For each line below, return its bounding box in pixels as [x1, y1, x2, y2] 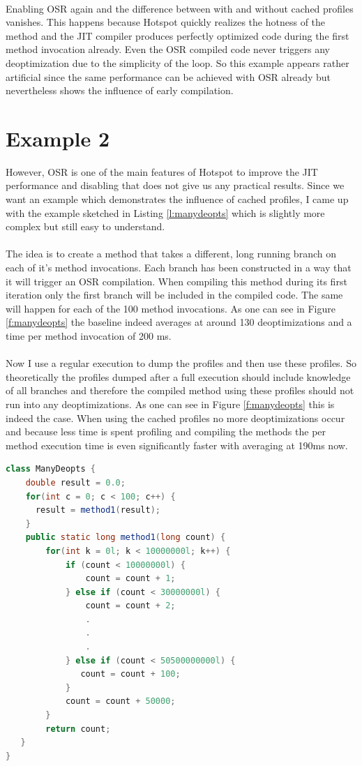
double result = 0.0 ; [25, 477, 126, 488]
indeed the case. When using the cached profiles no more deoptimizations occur [6, 410, 345, 425]
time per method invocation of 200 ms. [6, 329, 172, 343]
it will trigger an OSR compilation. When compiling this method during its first [6, 273, 347, 288]
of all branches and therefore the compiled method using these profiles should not [6, 383, 354, 398]
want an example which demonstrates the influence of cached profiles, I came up [6, 192, 349, 206]
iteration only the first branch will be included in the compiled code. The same [6, 287, 343, 302]
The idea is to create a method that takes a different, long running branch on [6, 246, 336, 261]
